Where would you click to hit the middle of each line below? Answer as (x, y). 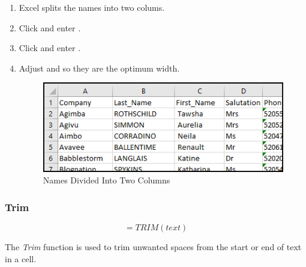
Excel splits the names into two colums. (92, 7)
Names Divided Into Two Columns (106, 180)
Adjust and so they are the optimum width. (99, 68)
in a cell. (21, 258)
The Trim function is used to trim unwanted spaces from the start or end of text (153, 247)
